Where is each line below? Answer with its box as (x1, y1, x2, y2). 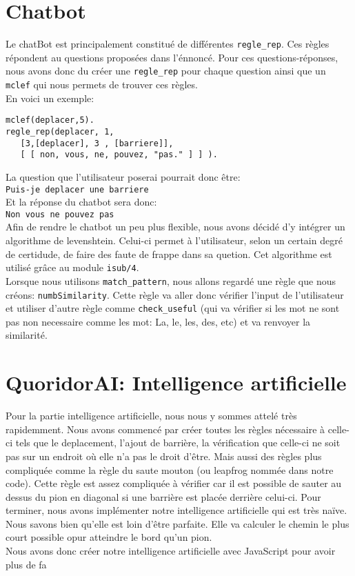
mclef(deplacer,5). (6, 115, 94, 126)
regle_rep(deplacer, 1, (6, 126, 114, 137)
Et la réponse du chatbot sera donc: (6, 195, 157, 209)
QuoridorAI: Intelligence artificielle (6, 368, 347, 397)
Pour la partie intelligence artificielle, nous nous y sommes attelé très (6, 408, 297, 423)
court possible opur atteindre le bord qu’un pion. (6, 530, 212, 544)
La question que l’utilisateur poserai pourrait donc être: (6, 169, 241, 183)
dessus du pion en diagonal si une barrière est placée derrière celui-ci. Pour (6, 489, 321, 504)
